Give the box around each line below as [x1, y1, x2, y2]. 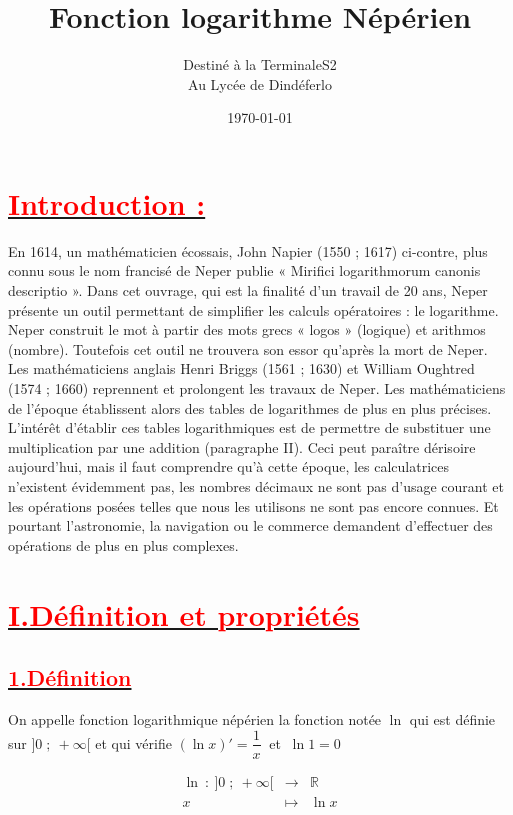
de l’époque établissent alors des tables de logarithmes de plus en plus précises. [8, 397, 492, 418]
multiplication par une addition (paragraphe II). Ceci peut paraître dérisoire [8, 436, 476, 457]
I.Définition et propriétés [8, 593, 360, 634]
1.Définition [8, 662, 132, 693]
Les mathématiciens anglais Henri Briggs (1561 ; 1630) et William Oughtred [8, 358, 475, 379]
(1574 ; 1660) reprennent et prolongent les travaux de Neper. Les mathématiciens [8, 378, 506, 398]
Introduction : [8, 182, 206, 223]
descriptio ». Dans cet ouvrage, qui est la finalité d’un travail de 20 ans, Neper [8, 280, 488, 301]
